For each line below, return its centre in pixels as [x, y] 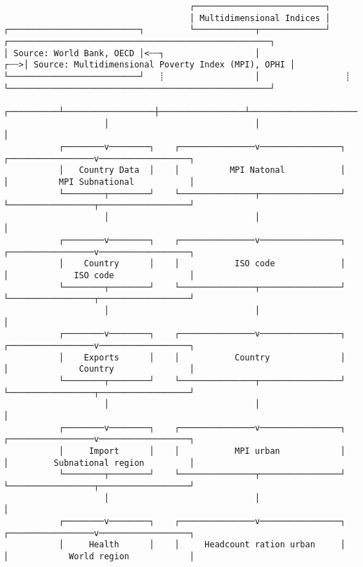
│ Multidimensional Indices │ [260, 18]
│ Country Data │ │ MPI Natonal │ [202, 170]
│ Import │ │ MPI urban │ [202, 451]
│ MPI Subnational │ [99, 182]
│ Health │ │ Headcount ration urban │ [202, 545]
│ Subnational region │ [99, 463]
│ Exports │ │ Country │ [202, 357]
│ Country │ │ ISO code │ [202, 264]
